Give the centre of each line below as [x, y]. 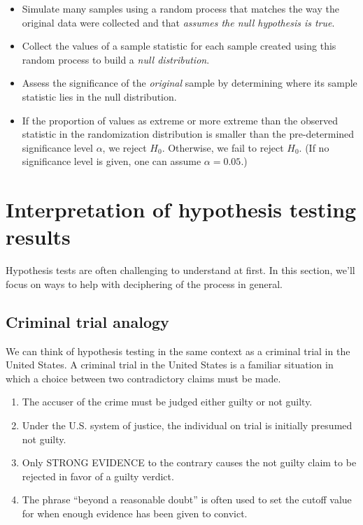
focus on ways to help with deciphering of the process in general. [144, 283]
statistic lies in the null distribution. [99, 96]
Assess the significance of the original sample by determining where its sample [190, 83]
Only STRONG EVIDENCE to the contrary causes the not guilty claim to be [189, 462]
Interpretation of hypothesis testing [181, 209]
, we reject [124, 147]
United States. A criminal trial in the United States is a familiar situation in [170, 365]
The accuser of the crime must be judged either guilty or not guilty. [167, 402]
